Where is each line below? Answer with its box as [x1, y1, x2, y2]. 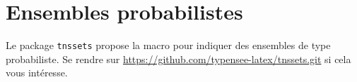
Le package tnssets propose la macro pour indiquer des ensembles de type [6, 38, 331, 53]
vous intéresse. [6, 65, 68, 80]
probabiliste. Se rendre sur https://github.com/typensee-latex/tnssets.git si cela [6, 51, 351, 66]
